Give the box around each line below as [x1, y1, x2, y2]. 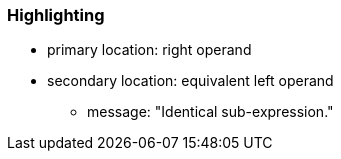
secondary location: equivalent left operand [47, 72, 334, 90]
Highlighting [7, 5, 105, 25]
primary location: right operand [47, 41, 252, 59]
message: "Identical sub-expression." [87, 103, 334, 121]
